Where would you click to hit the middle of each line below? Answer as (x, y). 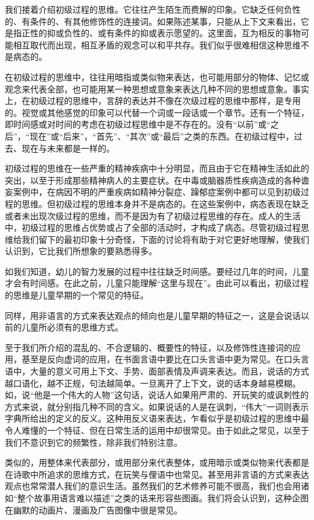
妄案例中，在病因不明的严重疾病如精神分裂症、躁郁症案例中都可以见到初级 (153, 192)
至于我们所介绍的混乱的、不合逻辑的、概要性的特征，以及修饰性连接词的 (149, 347)
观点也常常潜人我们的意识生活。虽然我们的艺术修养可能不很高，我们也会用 (153, 486)
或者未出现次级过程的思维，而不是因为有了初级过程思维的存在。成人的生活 (153, 215)
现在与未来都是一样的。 (68, 148)
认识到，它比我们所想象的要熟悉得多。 (81, 251)
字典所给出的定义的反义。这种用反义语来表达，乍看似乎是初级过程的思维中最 (157, 418)
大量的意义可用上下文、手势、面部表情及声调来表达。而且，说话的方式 (169, 371)
